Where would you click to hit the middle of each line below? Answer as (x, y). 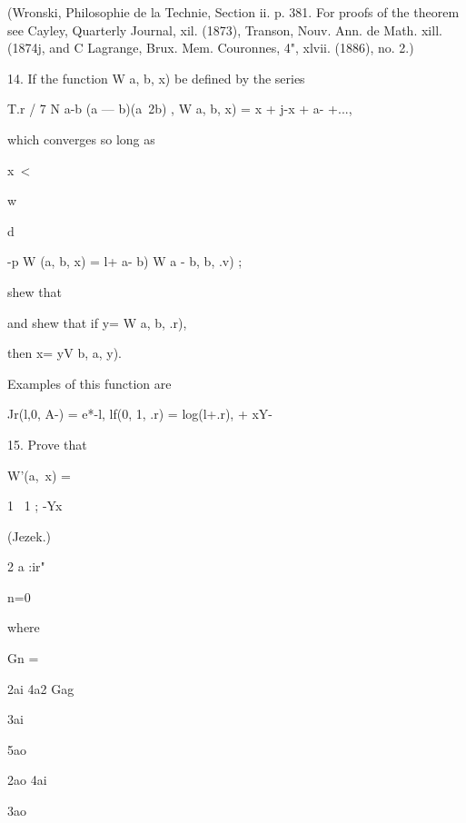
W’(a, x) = (40, 475)
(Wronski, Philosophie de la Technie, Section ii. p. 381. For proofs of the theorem (233, 12)
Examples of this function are (89, 383)
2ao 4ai (27, 780)
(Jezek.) (30, 535)
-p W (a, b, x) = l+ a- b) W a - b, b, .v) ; (125, 261)
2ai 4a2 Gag (41, 688)
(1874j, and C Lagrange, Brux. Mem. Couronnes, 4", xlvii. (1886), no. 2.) (211, 48)
